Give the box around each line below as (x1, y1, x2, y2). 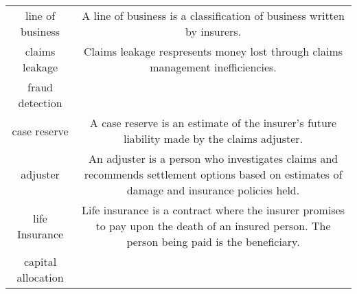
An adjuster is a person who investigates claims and (88, 150, 338, 166)
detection (18, 95, 62, 111)
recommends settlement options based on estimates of (84, 166, 343, 182)
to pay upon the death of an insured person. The (95, 218, 331, 234)
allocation (16, 269, 64, 285)
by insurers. (185, 23, 242, 39)
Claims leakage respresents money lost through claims (84, 43, 343, 59)
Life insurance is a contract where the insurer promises (81, 202, 345, 218)
